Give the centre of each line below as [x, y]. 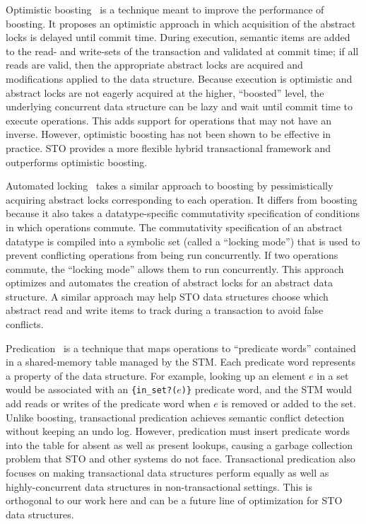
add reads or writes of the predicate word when [108, 403]
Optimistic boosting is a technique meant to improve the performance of [165, 9]
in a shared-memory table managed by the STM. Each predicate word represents [181, 362]
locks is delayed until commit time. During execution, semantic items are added [178, 37]
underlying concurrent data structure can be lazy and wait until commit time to [179, 106]
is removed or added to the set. [289, 403]
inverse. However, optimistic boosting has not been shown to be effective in [169, 134]
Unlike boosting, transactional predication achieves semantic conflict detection [175, 417]
